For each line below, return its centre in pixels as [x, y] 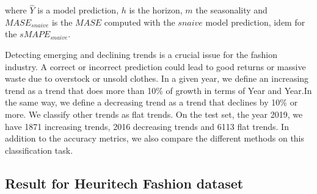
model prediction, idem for [255, 22]
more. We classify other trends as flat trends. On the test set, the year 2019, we [154, 114]
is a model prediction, [78, 10]
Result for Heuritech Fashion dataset [124, 183]
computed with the [140, 22]
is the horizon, [156, 10]
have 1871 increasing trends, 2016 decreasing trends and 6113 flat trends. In [147, 126]
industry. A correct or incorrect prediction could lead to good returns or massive [155, 66]
